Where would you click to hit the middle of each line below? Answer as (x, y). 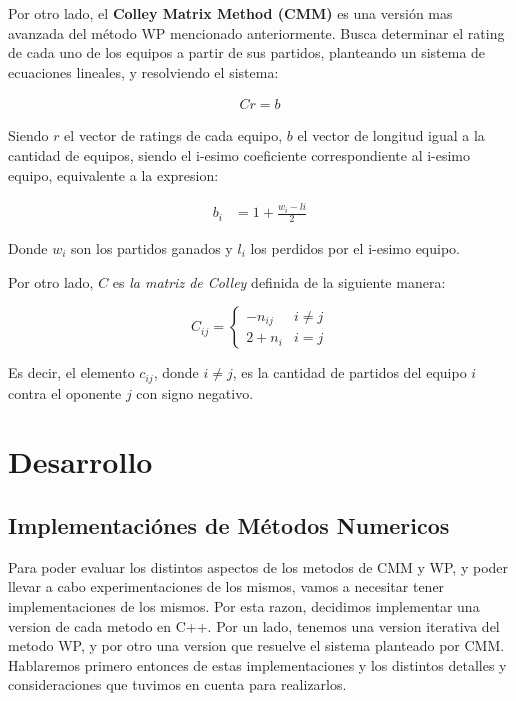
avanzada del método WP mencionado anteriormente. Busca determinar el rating (256, 32)
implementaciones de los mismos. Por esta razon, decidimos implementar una (244, 606)
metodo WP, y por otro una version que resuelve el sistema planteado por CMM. (256, 645)
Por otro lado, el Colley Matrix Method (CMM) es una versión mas (230, 13)
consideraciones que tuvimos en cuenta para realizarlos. (177, 684)
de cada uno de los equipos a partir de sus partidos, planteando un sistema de (247, 52)
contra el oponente (65, 392)
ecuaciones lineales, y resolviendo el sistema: (143, 71)
